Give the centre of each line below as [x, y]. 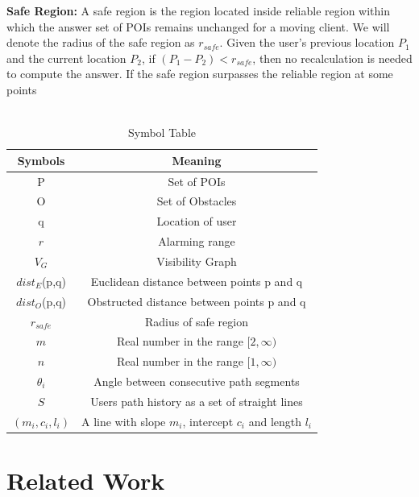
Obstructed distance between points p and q [197, 301]
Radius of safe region [197, 321]
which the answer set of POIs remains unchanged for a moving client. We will [198, 26]
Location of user [197, 221]
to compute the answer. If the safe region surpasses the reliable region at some [200, 74]
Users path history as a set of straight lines [197, 401]
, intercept [208, 421]
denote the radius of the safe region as [101, 42]
